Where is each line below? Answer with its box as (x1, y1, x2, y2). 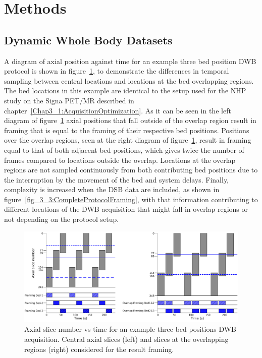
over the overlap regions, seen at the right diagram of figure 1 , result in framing (4, 135, 251, 145)
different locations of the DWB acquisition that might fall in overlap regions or (4, 204, 248, 214)
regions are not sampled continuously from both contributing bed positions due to (4, 164, 258, 175)
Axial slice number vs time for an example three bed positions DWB (24, 324, 237, 334)
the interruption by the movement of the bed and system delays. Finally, (4, 174, 229, 185)
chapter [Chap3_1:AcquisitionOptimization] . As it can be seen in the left (4, 105, 231, 115)
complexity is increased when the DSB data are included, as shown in (4, 184, 220, 195)
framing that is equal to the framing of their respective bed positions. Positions (4, 125, 249, 135)
